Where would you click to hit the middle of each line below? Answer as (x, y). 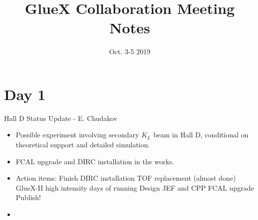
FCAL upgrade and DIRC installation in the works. (95, 161)
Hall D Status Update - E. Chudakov (61, 118)
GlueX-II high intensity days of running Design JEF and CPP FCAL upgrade (135, 187)
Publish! (28, 197)
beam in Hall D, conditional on (201, 135)
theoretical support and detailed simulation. (83, 145)
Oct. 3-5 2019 (130, 52)
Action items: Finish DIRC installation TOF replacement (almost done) (126, 178)
